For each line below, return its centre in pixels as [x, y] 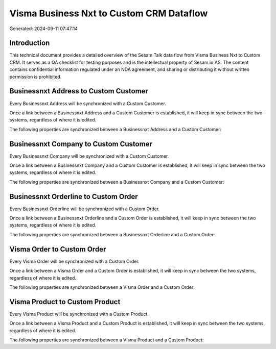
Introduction [30, 43]
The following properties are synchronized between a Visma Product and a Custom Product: [107, 340]
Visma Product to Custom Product [65, 302]
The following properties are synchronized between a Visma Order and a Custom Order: [102, 287]
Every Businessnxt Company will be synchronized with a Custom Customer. [89, 156]
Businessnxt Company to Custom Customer [81, 144]
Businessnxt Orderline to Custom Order [74, 196]
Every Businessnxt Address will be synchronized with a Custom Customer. [88, 103]
